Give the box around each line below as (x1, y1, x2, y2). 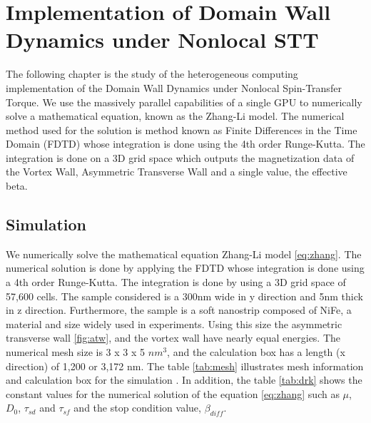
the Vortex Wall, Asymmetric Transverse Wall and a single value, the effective (6, 164, 347, 179)
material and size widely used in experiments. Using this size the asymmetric (6, 316, 342, 331)
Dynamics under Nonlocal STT (6, 25, 319, 54)
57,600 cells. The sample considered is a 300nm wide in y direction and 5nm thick (6, 288, 363, 303)
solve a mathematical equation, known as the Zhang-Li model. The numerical (6, 108, 345, 123)
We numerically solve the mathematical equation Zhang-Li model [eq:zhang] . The (6, 246, 362, 261)
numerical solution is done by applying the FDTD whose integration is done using (6, 260, 365, 275)
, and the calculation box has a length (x (167, 345, 345, 360)
